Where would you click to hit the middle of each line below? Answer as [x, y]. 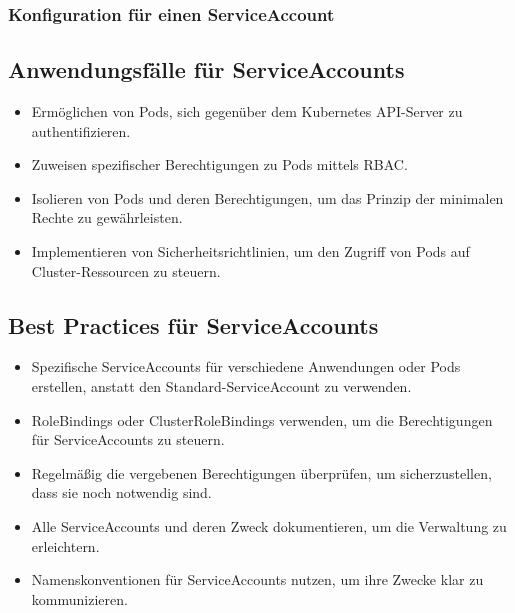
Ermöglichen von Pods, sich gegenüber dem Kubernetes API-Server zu [247, 111]
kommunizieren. [79, 598]
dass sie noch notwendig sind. [121, 492]
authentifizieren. [81, 130]
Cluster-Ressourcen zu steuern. [126, 270]
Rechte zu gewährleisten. [107, 217]
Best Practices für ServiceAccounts [193, 324]
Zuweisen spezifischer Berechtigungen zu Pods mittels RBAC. [219, 164]
